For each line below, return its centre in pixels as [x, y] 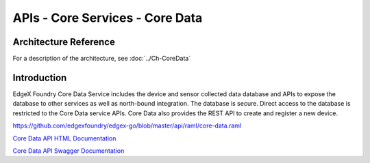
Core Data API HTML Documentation [64, 138]
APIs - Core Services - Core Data [108, 18]
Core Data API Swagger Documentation [69, 151]
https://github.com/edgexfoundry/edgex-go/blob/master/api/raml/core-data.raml [127, 125]
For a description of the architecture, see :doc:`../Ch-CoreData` [102, 59]
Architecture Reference [64, 42]
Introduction [40, 77]
